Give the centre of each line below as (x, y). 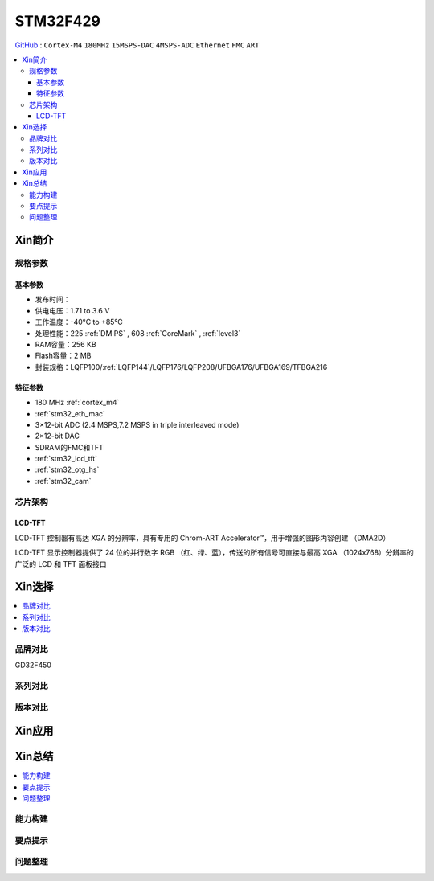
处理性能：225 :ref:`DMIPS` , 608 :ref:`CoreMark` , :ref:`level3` (138, 333)
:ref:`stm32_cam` (63, 481)
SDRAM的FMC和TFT (69, 447)
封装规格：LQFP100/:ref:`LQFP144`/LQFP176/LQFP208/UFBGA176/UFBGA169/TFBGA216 (181, 367)
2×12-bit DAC (57, 436)
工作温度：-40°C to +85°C (79, 322)
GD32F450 (33, 665)
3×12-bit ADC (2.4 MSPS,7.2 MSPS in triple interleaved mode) (137, 424)
